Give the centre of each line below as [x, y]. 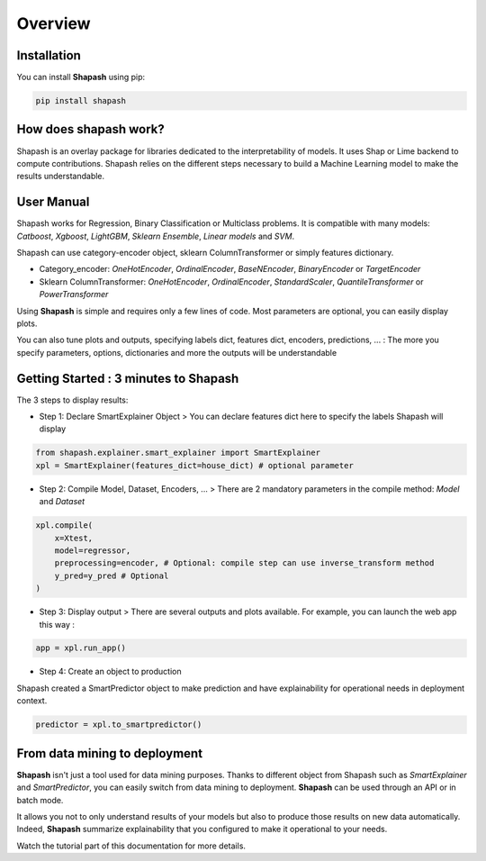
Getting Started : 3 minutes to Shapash [128, 378]
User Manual [53, 202]
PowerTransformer [74, 295]
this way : [57, 624]
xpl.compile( [64, 526]
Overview [54, 23]
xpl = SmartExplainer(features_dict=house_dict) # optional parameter [195, 465]
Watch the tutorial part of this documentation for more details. [131, 846]
